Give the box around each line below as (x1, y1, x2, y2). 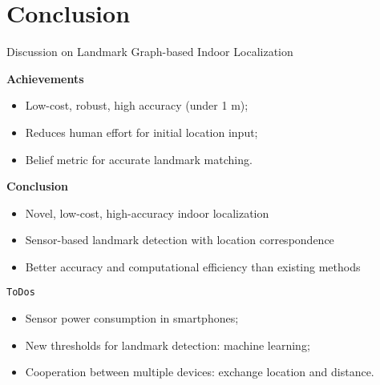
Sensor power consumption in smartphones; (25, 310, 239, 327)
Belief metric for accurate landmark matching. (25, 150, 253, 167)
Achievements (6, 70, 84, 86)
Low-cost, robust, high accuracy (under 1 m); (25, 97, 249, 114)
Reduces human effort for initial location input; (25, 123, 258, 140)
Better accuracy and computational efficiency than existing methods (25, 258, 361, 275)
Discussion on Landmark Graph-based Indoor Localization (6, 43, 293, 60)
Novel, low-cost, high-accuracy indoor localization (25, 204, 269, 221)
